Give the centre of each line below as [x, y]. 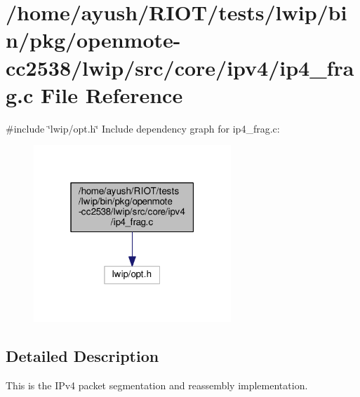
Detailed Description [82, 356]
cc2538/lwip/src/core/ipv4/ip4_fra [180, 67]
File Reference [112, 94]
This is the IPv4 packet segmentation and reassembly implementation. [157, 385]
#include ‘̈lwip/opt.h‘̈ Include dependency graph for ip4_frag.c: [143, 128]
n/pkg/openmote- [93, 40]
